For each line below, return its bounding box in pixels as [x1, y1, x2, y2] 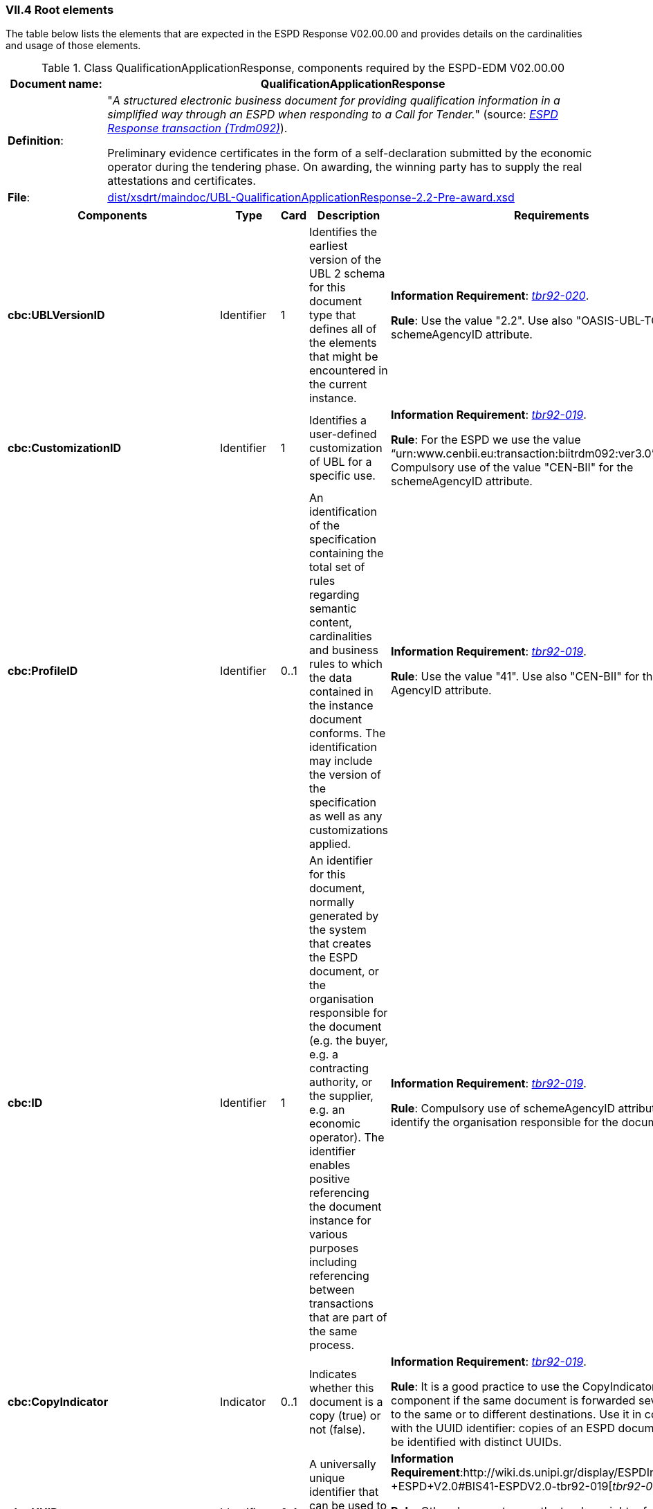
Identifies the [309, 225, 378, 240]
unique [309, 1471, 345, 1485]
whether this [309, 1381, 374, 1395]
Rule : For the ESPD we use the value [391, 433, 581, 447]
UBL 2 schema [309, 266, 385, 281]
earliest [309, 239, 348, 253]
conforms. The [309, 726, 386, 741]
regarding [309, 588, 360, 602]
